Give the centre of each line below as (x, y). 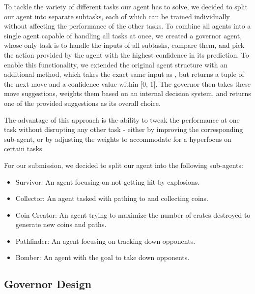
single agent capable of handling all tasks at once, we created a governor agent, (123, 35)
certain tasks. (24, 148)
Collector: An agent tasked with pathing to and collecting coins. (112, 198)
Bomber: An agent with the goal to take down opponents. (102, 257)
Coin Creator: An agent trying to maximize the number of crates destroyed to (133, 214)
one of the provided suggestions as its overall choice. (82, 103)
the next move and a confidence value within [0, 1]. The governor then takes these (127, 83)
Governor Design (48, 284)
